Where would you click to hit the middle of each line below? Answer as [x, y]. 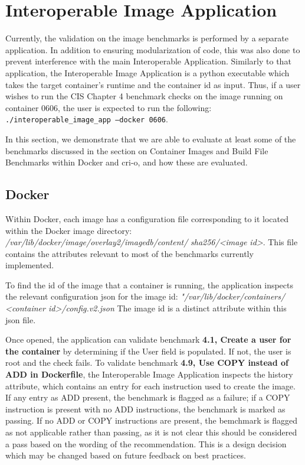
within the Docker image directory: [69, 230]
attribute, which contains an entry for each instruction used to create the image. [150, 386]
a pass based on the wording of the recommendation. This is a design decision [146, 443]
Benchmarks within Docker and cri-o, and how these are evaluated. [127, 162]
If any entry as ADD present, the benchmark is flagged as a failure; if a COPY [148, 397]
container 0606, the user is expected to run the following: [109, 107]
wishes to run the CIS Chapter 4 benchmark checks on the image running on [144, 96]
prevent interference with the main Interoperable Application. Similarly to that [148, 61]
